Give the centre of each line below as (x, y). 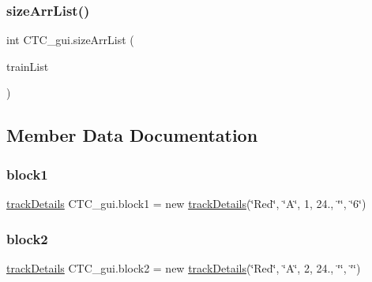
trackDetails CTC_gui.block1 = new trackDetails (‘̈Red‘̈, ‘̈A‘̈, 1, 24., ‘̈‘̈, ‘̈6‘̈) (186, 203)
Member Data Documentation (132, 135)
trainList (28, 66)
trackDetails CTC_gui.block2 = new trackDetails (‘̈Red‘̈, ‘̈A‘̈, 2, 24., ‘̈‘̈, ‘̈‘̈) (184, 267)
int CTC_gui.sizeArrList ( (70, 40)
